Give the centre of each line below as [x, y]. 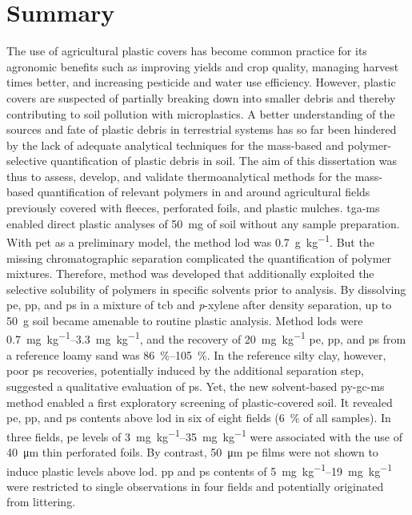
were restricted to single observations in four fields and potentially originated [195, 486]
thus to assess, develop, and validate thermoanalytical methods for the [179, 176]
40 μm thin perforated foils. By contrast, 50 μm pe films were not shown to [192, 451]
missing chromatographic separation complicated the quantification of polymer [199, 257]
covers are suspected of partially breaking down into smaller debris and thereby [201, 97]
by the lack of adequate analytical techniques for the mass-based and [175, 145]
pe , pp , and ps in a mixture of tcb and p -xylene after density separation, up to [199, 305]
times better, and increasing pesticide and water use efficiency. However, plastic [201, 82]
